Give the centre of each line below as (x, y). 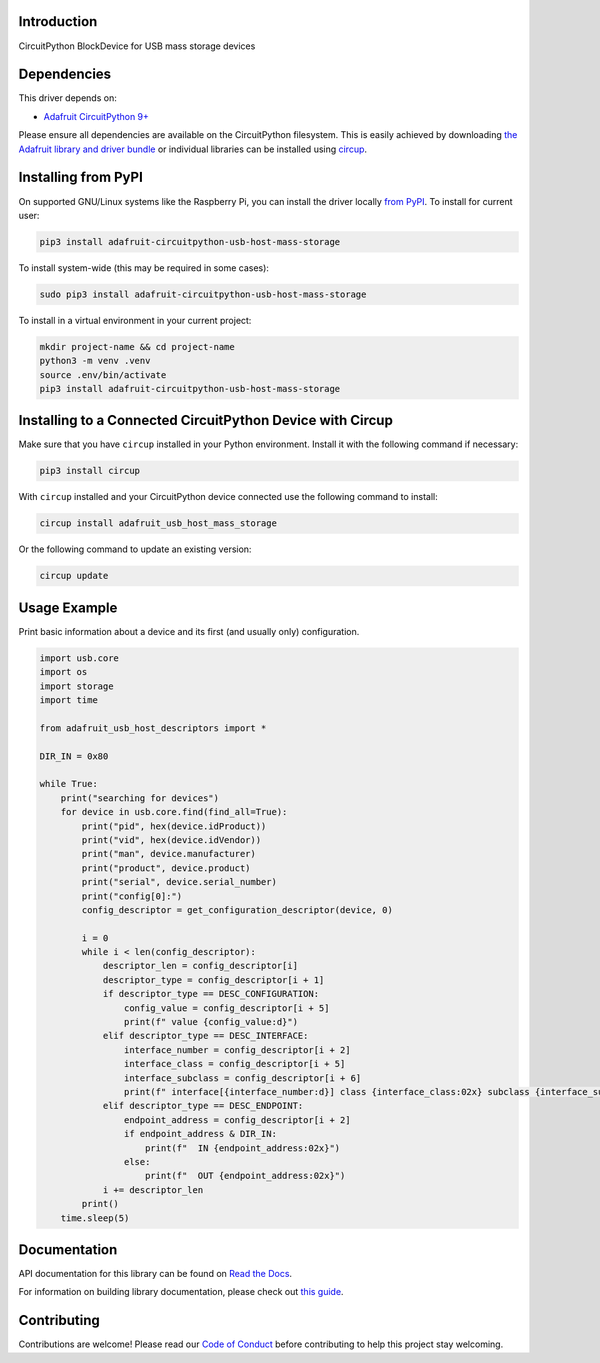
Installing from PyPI (81, 177)
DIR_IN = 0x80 (74, 756)
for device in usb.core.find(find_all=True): (174, 812)
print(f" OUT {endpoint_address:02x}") (245, 1176)
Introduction (58, 21)
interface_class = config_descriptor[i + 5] (234, 1064)
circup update (74, 576)
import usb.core (79, 658)
